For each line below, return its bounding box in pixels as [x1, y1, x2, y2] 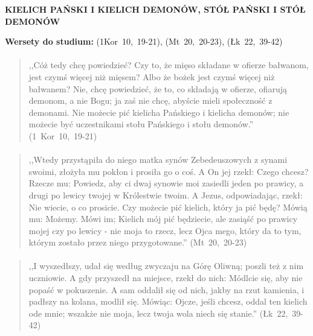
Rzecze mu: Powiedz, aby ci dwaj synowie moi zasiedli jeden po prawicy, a [28, 177, 304, 189]
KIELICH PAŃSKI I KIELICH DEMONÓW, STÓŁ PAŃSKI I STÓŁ [5, 3, 306, 15]
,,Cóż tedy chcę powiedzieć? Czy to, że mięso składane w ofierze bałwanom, [28, 59, 309, 71]
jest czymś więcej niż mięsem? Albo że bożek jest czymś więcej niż [28, 70, 275, 83]
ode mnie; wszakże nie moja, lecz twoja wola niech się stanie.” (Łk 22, [28, 306, 288, 319]
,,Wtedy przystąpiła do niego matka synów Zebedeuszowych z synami [28, 153, 288, 166]
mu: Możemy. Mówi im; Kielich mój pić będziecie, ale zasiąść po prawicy [28, 212, 298, 225]
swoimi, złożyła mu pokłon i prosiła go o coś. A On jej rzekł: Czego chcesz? [28, 165, 309, 177]
